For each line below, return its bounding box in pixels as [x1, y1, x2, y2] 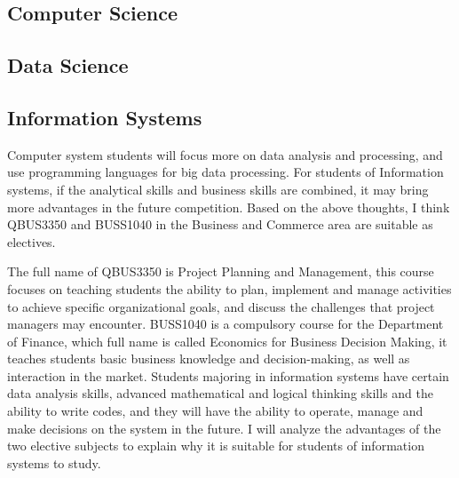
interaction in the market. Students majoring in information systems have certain [7, 366, 449, 385]
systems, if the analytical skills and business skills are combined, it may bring [7, 179, 429, 198]
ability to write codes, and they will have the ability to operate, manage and [7, 402, 423, 420]
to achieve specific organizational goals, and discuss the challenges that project [7, 297, 435, 315]
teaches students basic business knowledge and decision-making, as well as [7, 349, 410, 368]
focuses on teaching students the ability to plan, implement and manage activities [7, 279, 452, 298]
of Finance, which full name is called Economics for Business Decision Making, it [7, 331, 447, 350]
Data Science [7, 52, 129, 79]
